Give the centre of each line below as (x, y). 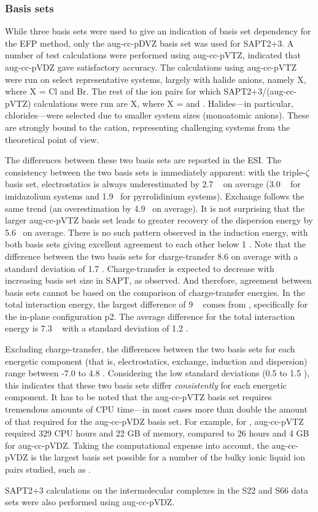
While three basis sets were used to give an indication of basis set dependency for (158, 31)
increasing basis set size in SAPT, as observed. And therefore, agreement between (158, 280)
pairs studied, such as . (48, 469)
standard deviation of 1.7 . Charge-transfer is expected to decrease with (140, 268)
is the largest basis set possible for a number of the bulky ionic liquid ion (168, 457)
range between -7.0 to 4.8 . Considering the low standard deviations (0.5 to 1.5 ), (157, 373)
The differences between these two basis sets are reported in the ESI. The (143, 160)
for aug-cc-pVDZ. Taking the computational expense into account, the (137, 445)
